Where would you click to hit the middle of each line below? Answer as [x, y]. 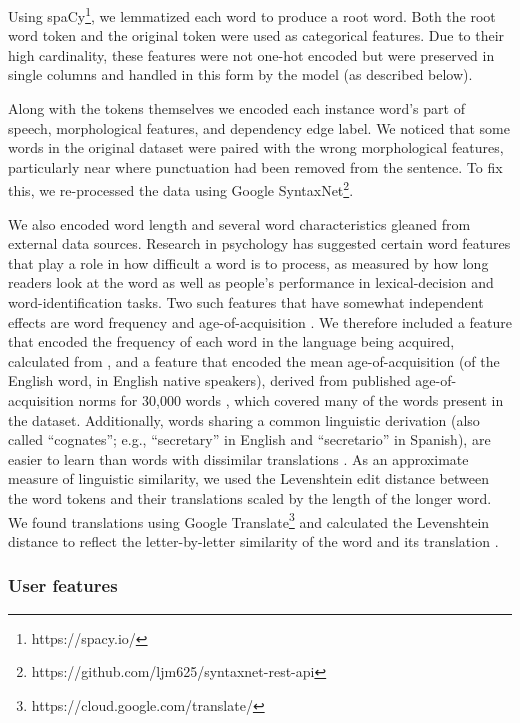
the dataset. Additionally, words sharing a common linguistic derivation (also [244, 419]
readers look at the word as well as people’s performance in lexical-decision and [251, 282]
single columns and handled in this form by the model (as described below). [240, 74]
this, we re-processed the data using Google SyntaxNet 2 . [181, 189]
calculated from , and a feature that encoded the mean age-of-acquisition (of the [254, 360]
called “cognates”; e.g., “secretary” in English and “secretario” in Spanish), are [249, 439]
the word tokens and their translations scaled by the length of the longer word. [250, 497]
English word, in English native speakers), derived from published [209, 380]
